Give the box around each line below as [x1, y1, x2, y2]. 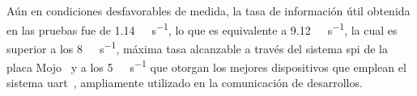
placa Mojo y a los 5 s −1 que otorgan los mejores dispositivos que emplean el [6, 56, 406, 75]
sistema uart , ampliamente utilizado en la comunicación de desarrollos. [6, 74, 363, 91]
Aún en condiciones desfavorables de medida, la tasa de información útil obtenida [6, 2, 411, 19]
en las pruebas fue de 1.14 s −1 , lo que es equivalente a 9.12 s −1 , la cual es [6, 19, 398, 38]
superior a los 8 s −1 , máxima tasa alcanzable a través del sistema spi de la [6, 37, 388, 56]
